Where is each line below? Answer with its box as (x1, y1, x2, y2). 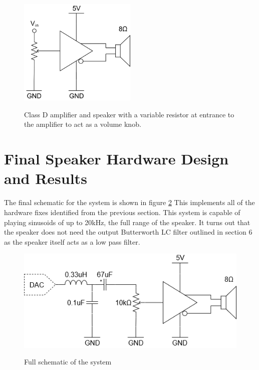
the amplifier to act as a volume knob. (24, 119, 141, 129)
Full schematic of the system (24, 356, 112, 367)
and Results (4, 168, 87, 189)
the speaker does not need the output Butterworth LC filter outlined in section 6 (4, 227, 252, 237)
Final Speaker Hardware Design (4, 148, 229, 169)
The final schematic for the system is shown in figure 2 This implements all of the (4, 197, 255, 208)
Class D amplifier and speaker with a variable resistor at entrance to (24, 109, 234, 119)
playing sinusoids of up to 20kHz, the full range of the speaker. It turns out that (4, 217, 250, 227)
